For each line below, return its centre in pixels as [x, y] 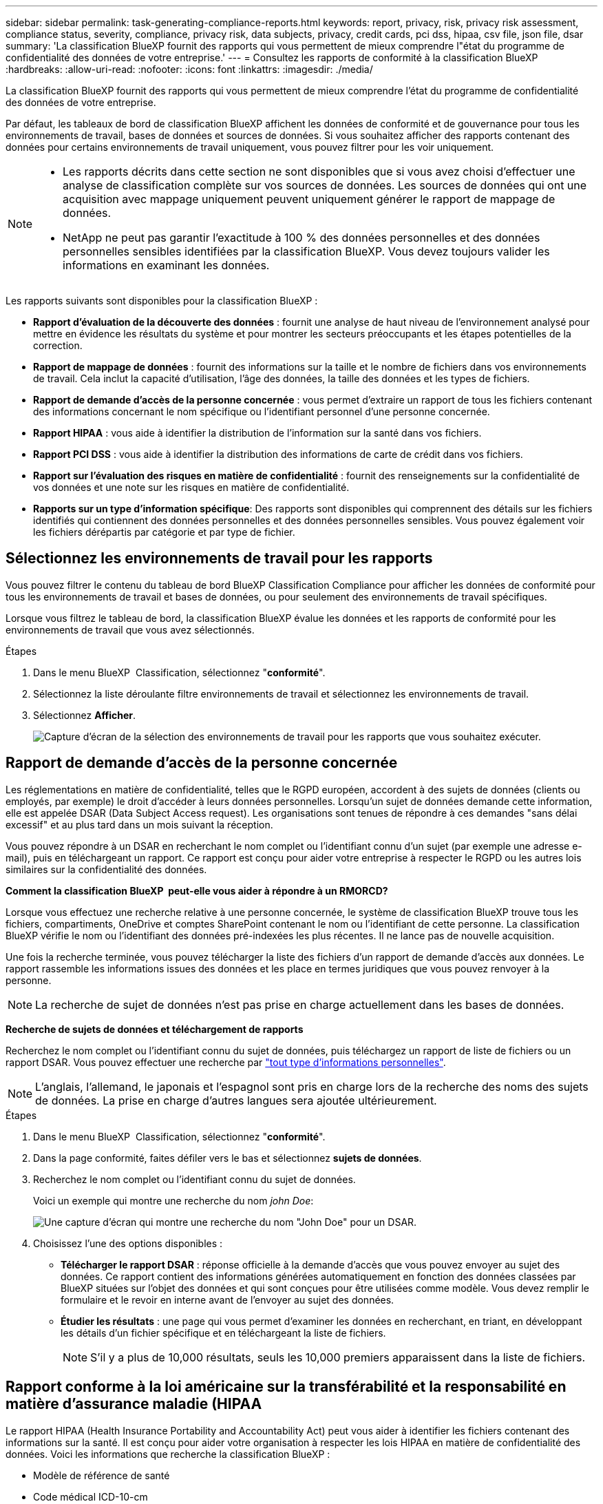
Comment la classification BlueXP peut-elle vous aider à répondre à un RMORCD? [197, 890]
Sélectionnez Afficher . [85, 715]
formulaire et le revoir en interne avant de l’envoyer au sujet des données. [228, 1299]
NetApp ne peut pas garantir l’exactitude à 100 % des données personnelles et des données [301, 238]
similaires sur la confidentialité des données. [106, 869]
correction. [58, 345]
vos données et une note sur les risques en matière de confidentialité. [191, 487]
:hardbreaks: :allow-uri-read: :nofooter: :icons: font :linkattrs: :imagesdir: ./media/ [189, 69]
